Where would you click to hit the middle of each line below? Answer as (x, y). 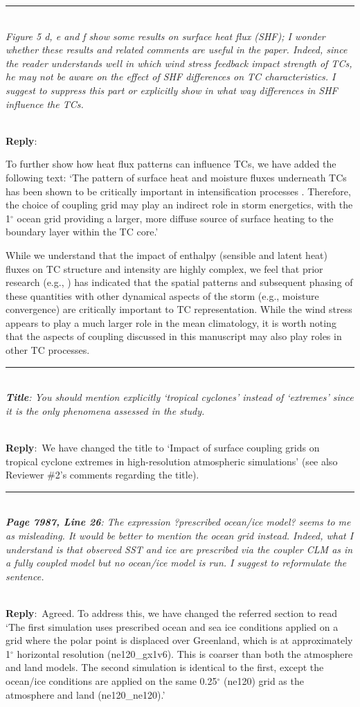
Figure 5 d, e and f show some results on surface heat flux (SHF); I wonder (165, 36)
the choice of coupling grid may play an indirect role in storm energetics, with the (179, 205)
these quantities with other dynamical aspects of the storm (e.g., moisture (162, 295)
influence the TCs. (45, 104)
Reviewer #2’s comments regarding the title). (102, 475)
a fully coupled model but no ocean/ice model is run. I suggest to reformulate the (176, 563)
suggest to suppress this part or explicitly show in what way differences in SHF (172, 90)
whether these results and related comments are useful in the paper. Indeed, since (177, 50)
